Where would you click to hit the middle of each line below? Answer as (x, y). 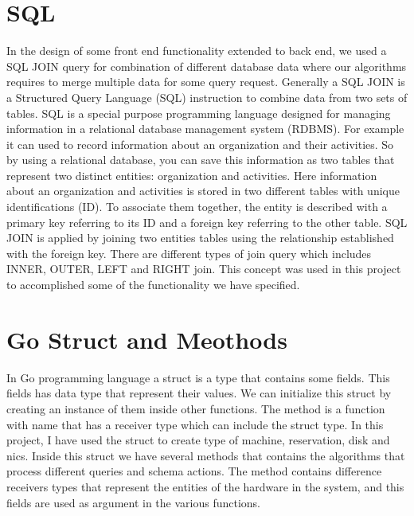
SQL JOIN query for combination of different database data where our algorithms (207, 66)
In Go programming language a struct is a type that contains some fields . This (198, 377)
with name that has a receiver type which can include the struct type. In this (195, 424)
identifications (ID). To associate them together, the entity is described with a (197, 207)
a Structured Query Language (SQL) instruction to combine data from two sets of (207, 97)
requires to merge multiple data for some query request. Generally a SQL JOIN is (206, 82)
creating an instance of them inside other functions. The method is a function (196, 408)
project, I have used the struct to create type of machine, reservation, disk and (198, 440)
